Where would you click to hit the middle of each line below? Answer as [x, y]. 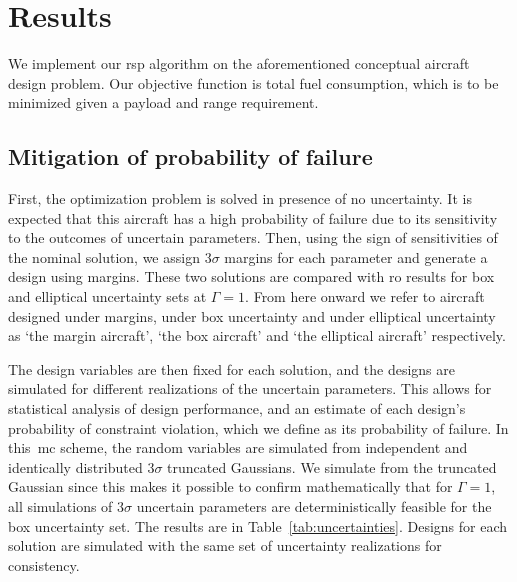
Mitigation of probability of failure [190, 156]
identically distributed [75, 466]
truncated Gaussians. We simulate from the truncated [332, 466]
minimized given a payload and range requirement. [163, 102]
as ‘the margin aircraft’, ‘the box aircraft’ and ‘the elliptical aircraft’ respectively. [257, 335]
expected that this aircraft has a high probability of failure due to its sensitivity [253, 217]
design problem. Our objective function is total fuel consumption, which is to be [253, 82]
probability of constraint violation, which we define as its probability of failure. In [258, 427]
